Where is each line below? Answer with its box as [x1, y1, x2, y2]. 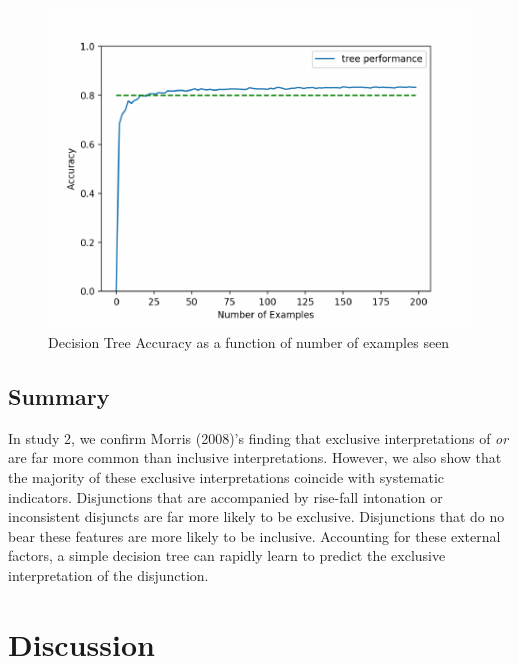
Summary [8, 380, 110, 411]
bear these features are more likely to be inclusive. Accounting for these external [8, 525, 501, 546]
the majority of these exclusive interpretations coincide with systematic [8, 466, 445, 487]
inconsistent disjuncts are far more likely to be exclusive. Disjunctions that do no [8, 506, 505, 527]
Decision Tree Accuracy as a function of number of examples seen [48, 331, 450, 352]
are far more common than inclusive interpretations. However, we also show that [8, 447, 502, 468]
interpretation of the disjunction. [8, 564, 209, 585]
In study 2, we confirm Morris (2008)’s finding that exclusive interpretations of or [8, 427, 509, 448]
